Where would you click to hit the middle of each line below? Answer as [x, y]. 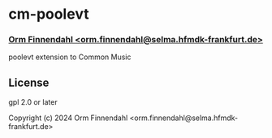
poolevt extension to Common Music [70, 57]
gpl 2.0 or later [33, 102]
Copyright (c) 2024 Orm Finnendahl [68, 118]
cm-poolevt [49, 14]
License [29, 82]
